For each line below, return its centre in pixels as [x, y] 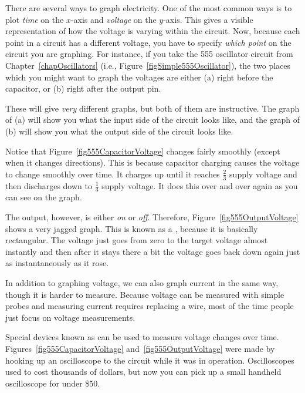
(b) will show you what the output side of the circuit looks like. [119, 131]
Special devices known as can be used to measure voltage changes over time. [142, 337]
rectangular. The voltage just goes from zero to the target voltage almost [137, 240]
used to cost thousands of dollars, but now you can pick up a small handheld [143, 372]
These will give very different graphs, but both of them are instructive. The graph [152, 108]
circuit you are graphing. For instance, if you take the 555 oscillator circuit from [149, 54]
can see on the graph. [44, 197]
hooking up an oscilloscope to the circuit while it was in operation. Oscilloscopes [150, 360]
